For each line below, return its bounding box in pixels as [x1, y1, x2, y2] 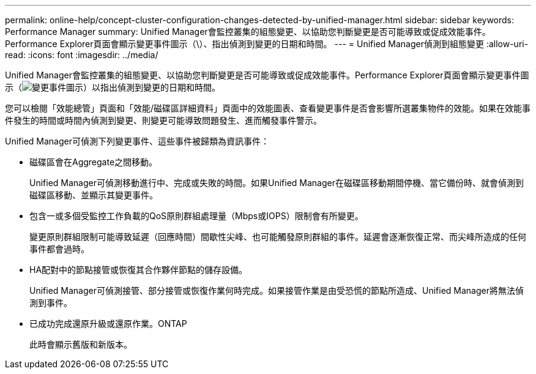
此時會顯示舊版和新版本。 [29, 339, 132, 350]
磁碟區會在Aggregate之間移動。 [29, 157, 158, 167]
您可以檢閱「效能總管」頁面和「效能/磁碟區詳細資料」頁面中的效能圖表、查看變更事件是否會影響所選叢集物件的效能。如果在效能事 [5, 103, 531, 113]
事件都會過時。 [29, 244, 89, 254]
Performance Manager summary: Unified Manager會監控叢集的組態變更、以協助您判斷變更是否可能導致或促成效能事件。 [5, 26, 491, 37]
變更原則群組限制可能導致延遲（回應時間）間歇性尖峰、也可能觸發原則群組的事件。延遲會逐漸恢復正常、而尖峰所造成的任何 [29, 231, 526, 242]
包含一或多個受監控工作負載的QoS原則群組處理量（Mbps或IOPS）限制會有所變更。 [29, 211, 363, 221]
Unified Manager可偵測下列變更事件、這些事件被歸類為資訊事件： [5, 136, 269, 146]
